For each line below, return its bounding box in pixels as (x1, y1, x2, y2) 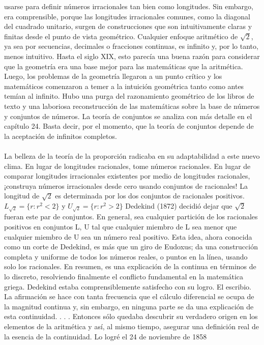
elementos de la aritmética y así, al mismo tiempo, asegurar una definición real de (4, 321, 259, 331)
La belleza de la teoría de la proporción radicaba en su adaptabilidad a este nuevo (4, 150, 260, 161)
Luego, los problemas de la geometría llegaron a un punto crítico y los (4, 71, 222, 81)
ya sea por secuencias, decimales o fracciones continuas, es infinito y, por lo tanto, (4, 41, 258, 51)
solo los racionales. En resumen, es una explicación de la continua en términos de (4, 261, 256, 272)
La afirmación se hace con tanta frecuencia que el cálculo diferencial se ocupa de (4, 291, 254, 302)
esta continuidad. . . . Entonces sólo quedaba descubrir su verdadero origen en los (4, 311, 258, 322)
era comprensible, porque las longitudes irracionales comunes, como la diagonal (4, 11, 250, 21)
